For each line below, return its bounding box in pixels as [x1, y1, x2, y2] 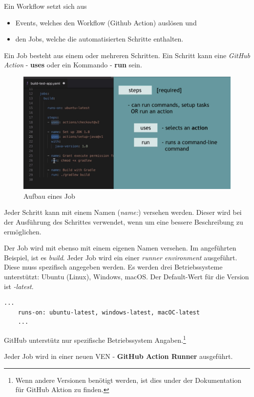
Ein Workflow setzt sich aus [4, 1, 87, 11]
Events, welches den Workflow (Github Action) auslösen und [15, 17, 197, 27]
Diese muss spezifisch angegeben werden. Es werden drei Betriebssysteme [4, 262, 223, 272]
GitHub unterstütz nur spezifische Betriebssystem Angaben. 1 [4, 333, 186, 345]
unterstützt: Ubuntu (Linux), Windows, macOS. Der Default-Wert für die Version [4, 271, 249, 281]
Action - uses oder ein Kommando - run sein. [4, 60, 142, 70]
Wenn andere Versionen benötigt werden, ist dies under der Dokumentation [15, 375, 242, 385]
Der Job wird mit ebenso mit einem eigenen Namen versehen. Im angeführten [4, 243, 236, 253]
